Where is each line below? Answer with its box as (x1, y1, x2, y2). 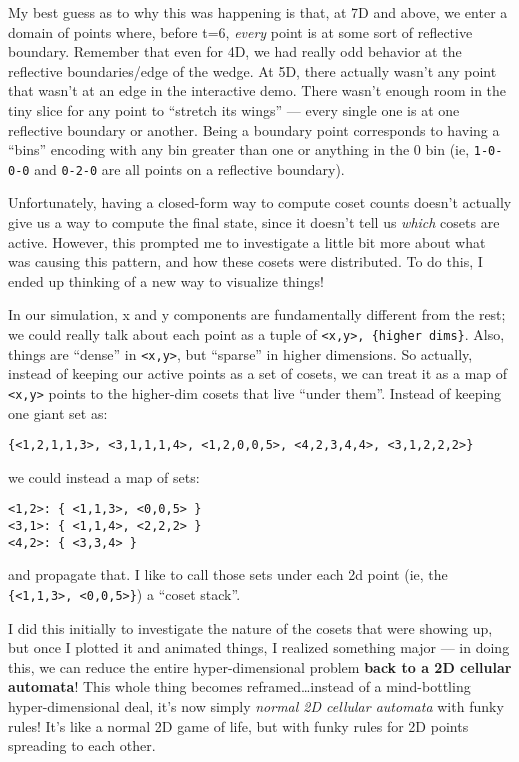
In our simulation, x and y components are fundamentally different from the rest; (8, 304, 506, 325)
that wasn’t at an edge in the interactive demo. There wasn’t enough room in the (8, 80, 507, 101)
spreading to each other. (8, 735, 156, 756)
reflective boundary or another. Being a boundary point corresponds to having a (8, 119, 500, 140)
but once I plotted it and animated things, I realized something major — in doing (8, 637, 510, 658)
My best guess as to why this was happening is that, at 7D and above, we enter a (8, 2, 508, 22)
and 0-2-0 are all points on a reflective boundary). (34, 158, 345, 179)
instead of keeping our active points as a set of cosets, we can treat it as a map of (8, 363, 508, 384)
